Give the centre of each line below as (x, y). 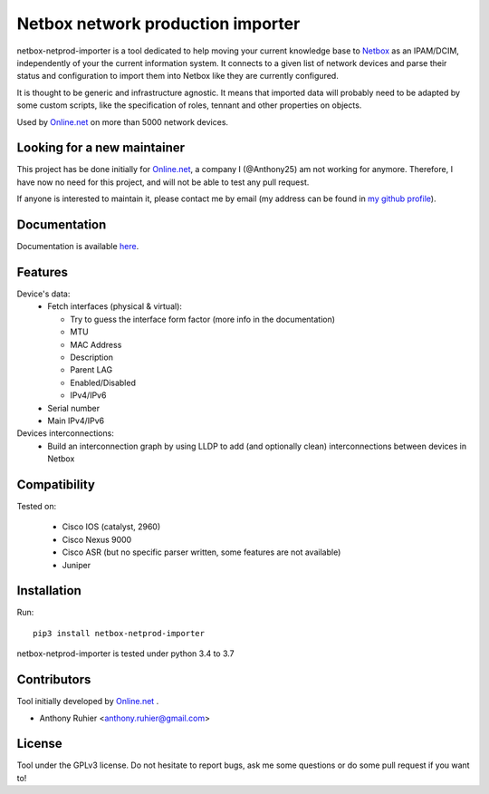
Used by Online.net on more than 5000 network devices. (123, 121)
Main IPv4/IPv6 (76, 421)
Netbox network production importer (158, 24)
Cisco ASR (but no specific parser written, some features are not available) (201, 552)
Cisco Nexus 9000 (97, 539)
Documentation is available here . (78, 247)
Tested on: (37, 506)
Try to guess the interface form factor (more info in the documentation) (202, 319)
